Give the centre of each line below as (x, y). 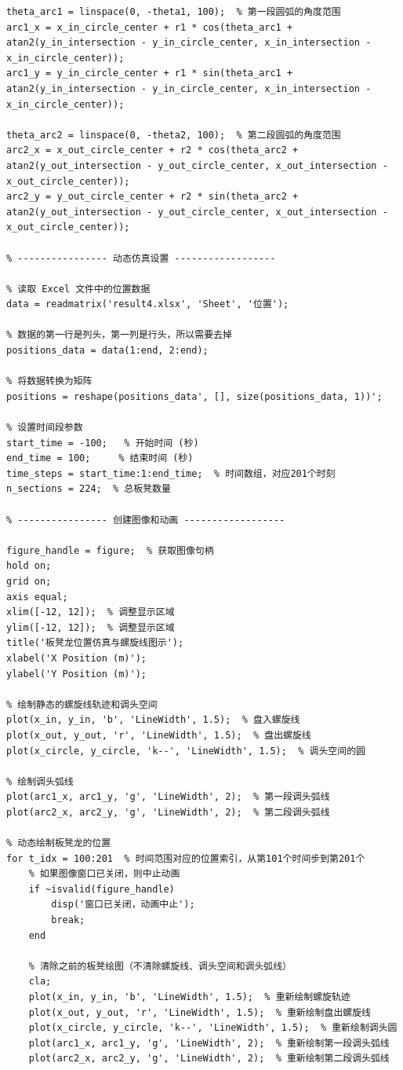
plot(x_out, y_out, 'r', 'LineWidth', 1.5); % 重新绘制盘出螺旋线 (200, 1012)
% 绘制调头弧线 (40, 781)
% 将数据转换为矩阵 (49, 381)
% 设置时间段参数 (45, 428)
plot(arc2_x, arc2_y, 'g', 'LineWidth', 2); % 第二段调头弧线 (168, 812)
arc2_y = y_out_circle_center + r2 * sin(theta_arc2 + (152, 197)
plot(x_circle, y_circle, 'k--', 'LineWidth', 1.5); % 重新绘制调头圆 (213, 1028)
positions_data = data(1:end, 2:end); (107, 351)
